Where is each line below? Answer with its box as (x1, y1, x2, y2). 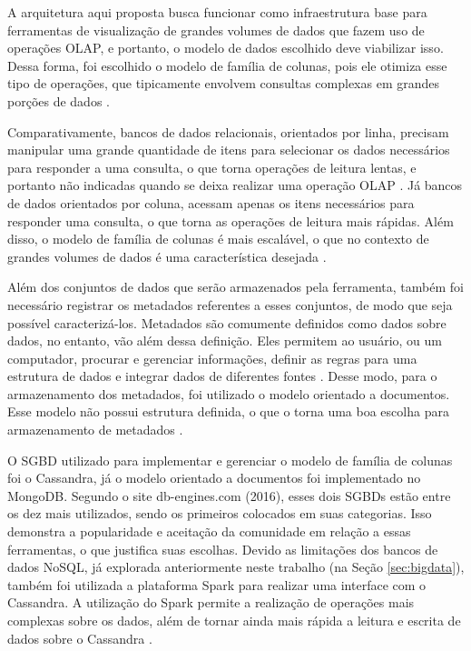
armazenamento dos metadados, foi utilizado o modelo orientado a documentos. (7, 384, 450, 403)
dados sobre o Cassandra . (7, 628, 152, 647)
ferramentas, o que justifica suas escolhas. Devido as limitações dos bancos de (7, 539, 438, 558)
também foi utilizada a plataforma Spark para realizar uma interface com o (7, 575, 427, 594)
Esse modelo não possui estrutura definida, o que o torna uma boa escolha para (7, 402, 449, 421)
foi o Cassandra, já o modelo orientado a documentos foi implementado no (7, 468, 421, 487)
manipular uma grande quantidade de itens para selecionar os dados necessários (7, 140, 450, 159)
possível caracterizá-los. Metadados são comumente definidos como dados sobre (7, 313, 446, 332)
